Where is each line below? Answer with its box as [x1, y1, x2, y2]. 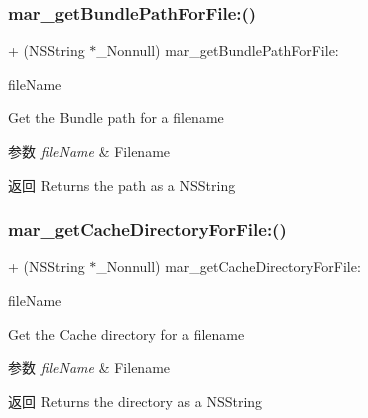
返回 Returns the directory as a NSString [8, 390, 263, 411]
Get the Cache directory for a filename [8, 323, 245, 344]
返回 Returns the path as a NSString [8, 174, 236, 195]
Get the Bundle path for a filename [8, 107, 224, 128]
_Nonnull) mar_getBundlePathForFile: [96, 40, 339, 61]
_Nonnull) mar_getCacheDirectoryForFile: [96, 256, 361, 277]
